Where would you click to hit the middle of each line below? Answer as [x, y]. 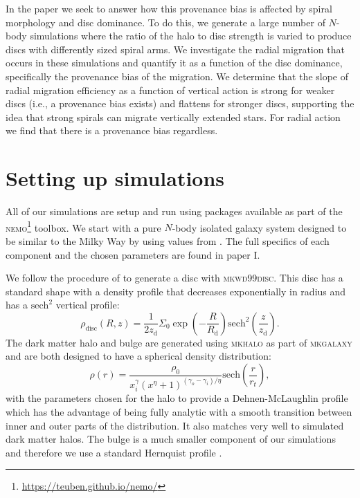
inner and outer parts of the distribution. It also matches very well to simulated [175, 425]
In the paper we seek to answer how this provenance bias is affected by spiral [169, 8]
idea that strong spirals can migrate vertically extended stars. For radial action [173, 117]
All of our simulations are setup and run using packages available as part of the [174, 211]
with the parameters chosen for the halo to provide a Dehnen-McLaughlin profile [177, 398]
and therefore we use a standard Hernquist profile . [114, 452]
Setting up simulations [115, 178]
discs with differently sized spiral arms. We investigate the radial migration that [175, 49]
